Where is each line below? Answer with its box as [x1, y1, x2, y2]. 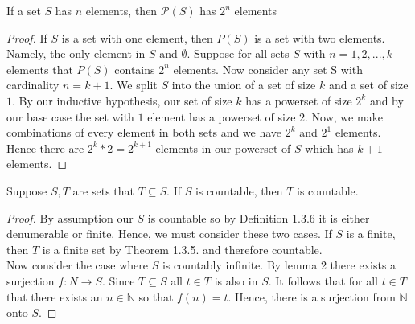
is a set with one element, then [61, 29, 213, 46]
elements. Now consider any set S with [173, 60, 364, 77]
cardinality [6, 76, 60, 93]
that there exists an [6, 288, 103, 305]
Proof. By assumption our [6, 209, 134, 226]
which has [305, 139, 354, 156]
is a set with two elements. [254, 29, 385, 46]
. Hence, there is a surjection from [228, 288, 396, 305]
